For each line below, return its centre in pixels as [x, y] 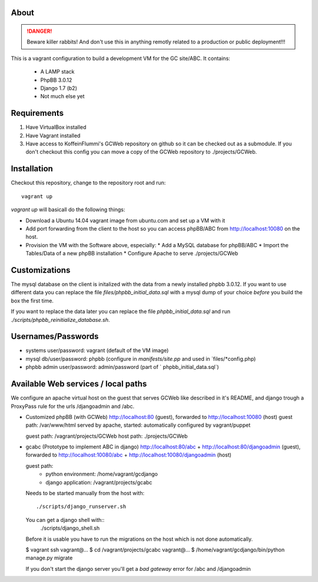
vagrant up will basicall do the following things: [68, 209]
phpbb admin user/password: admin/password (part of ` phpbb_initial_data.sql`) [122, 367]
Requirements [37, 113]
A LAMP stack [57, 72]
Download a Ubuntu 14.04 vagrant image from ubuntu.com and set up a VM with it [125, 220]
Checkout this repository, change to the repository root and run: [88, 183]
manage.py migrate [49, 558]
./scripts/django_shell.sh [70, 528]
